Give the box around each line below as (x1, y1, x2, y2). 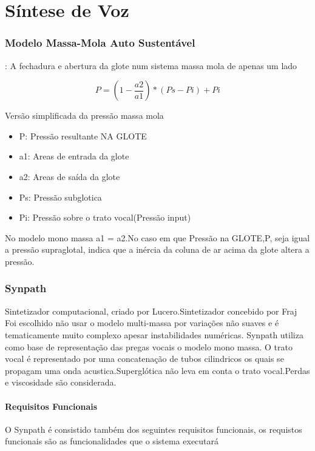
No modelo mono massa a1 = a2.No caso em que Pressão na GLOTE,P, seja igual (5, 231, 310, 244)
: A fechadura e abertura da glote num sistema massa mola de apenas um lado (5, 59, 297, 72)
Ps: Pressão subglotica (19, 190, 102, 203)
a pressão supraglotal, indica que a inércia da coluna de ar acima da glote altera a (5, 243, 310, 256)
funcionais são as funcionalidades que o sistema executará (5, 435, 219, 447)
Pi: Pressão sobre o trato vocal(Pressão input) (19, 211, 191, 224)
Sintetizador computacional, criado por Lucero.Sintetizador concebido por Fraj (5, 304, 297, 317)
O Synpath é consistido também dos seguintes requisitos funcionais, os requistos (5, 423, 302, 435)
